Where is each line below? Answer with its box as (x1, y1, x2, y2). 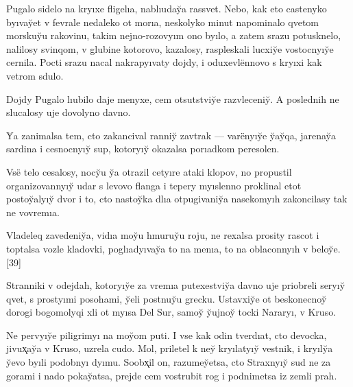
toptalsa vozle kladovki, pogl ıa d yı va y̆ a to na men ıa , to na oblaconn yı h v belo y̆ (6, 241, 334, 255)
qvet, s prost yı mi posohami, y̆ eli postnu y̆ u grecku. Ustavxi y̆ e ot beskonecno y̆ (6, 291, 327, 305)
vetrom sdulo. (6, 68, 64, 82)
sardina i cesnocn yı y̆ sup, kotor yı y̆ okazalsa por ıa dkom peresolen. (6, 141, 280, 156)
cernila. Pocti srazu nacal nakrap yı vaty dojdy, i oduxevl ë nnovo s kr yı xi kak (6, 55, 322, 69)
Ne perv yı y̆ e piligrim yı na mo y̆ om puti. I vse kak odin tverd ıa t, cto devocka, (6, 327, 327, 342)
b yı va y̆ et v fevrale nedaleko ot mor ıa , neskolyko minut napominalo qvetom (6, 14, 319, 29)
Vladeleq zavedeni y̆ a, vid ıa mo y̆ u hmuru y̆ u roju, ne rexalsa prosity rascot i (6, 228, 319, 242)
